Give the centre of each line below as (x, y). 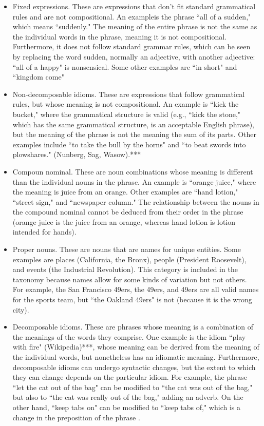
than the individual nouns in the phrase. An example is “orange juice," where (134, 181)
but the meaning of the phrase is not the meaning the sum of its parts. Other (134, 134)
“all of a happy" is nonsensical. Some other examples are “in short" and (125, 66)
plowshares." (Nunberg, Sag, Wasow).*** (77, 154)
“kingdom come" (38, 77)
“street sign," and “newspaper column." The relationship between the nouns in (136, 201)
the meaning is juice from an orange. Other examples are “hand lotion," (125, 192)
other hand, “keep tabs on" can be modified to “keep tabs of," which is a (126, 407)
